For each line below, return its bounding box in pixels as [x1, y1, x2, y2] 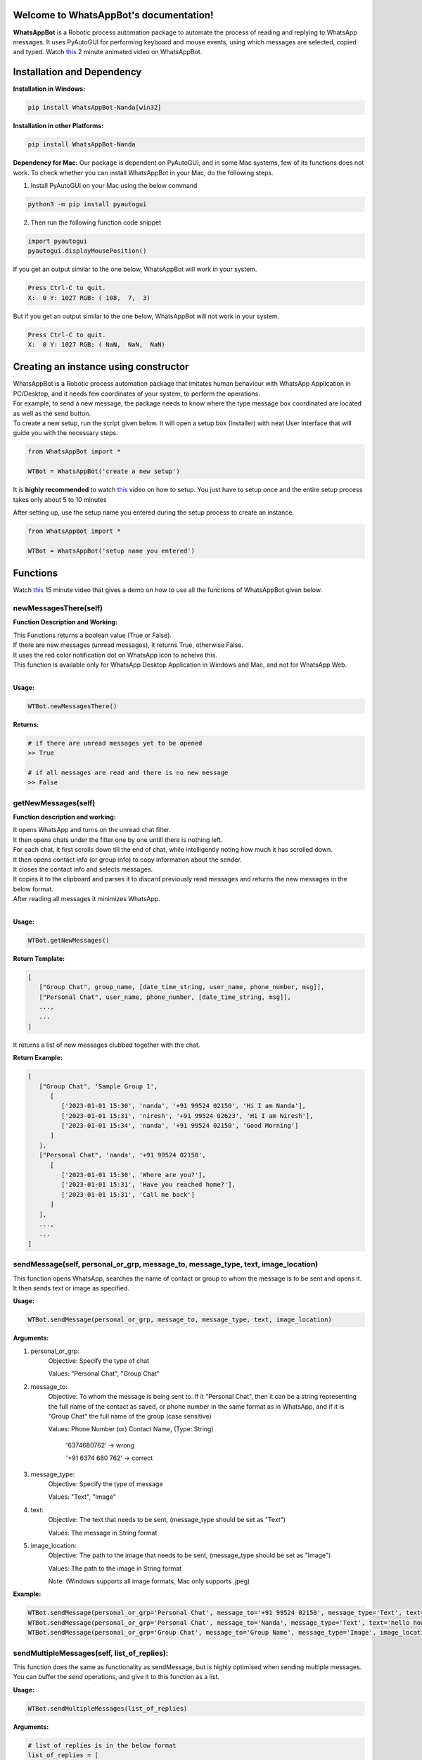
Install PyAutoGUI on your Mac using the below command [30, 181, 198, 189]
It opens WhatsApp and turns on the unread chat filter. [13, 826, 171, 834]
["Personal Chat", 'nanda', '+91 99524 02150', [39, 1151, 207, 1159]
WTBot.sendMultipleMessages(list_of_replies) [27, 1704, 188, 1712]
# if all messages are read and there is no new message [27, 768, 229, 777]
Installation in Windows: [13, 84, 86, 93]
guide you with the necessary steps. [13, 429, 119, 437]
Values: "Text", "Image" [48, 1492, 116, 1501]
